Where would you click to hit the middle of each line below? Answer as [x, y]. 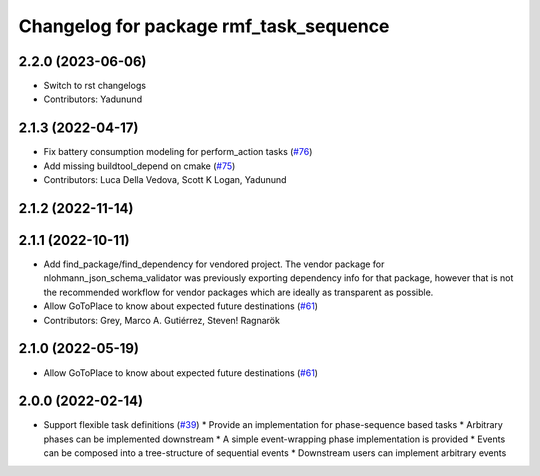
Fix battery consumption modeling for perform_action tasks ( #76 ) [178, 152]
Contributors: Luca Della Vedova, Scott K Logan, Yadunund [165, 180]
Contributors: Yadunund [93, 99]
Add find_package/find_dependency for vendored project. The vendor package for [214, 264]
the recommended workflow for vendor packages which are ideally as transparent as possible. [238, 292]
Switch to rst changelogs [95, 86]
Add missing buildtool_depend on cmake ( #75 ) [139, 166]
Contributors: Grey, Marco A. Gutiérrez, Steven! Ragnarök [161, 320]
